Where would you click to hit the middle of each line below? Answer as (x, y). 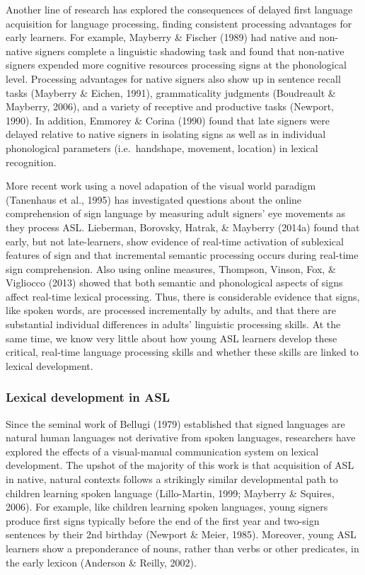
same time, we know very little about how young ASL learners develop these (172, 338)
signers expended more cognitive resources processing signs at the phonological (176, 65)
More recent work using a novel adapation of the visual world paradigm (161, 186)
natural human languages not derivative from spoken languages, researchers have (181, 437)
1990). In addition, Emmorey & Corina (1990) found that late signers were (168, 120)
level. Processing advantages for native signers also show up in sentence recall (173, 78)
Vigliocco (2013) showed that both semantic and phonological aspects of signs (174, 283)
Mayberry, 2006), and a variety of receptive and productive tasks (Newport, (170, 106)
